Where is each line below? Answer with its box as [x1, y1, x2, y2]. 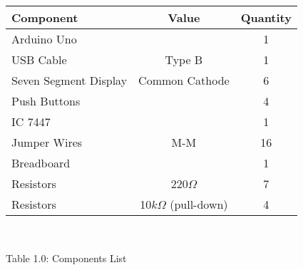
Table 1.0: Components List [6, 250, 127, 265]
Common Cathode [138, 72, 230, 88]
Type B [165, 51, 203, 68]
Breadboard [11, 155, 71, 171]
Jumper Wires [11, 134, 83, 150]
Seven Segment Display [11, 72, 128, 88]
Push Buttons [11, 93, 81, 109]
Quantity [240, 9, 292, 26]
